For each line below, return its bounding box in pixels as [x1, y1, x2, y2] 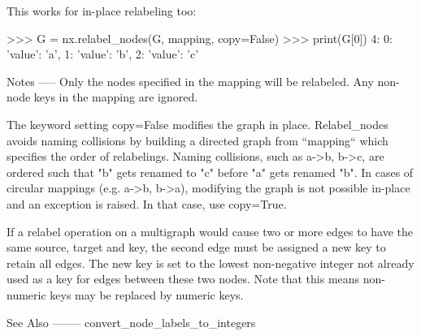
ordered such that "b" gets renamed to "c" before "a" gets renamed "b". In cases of [7, 163, 414, 180]
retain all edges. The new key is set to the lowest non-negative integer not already [7, 254, 414, 271]
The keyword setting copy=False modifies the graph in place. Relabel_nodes [7, 115, 388, 132]
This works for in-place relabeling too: [7, 2, 197, 19]
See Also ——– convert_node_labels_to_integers [7, 313, 256, 330]
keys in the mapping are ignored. [33, 88, 198, 106]
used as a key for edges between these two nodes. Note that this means [7, 270, 360, 287]
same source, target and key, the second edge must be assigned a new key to [7, 239, 386, 256]
